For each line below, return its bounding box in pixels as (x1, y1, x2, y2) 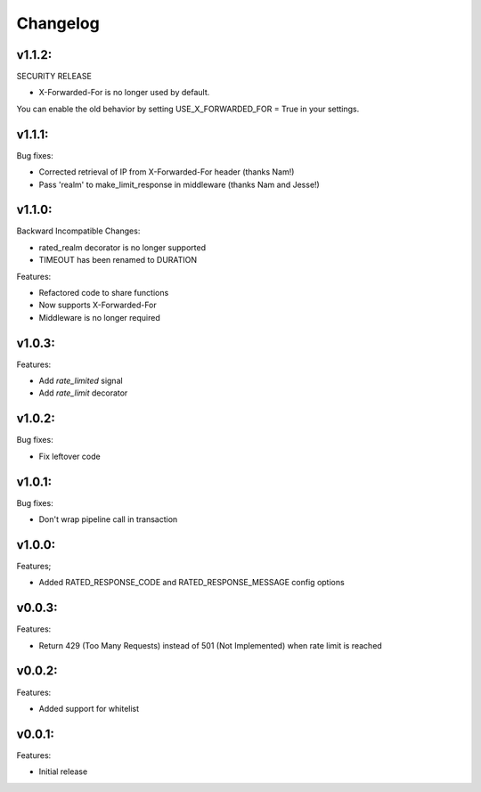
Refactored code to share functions (38, 288, 169, 298)
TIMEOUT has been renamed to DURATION (38, 255, 198, 265)
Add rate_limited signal (38, 375, 124, 387)
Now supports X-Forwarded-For (38, 299, 158, 311)
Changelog (16, 13, 100, 33)
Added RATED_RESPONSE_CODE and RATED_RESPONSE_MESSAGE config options (38, 577, 345, 588)
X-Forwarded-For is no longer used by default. (38, 87, 210, 98)
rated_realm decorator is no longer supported (38, 241, 207, 253)
